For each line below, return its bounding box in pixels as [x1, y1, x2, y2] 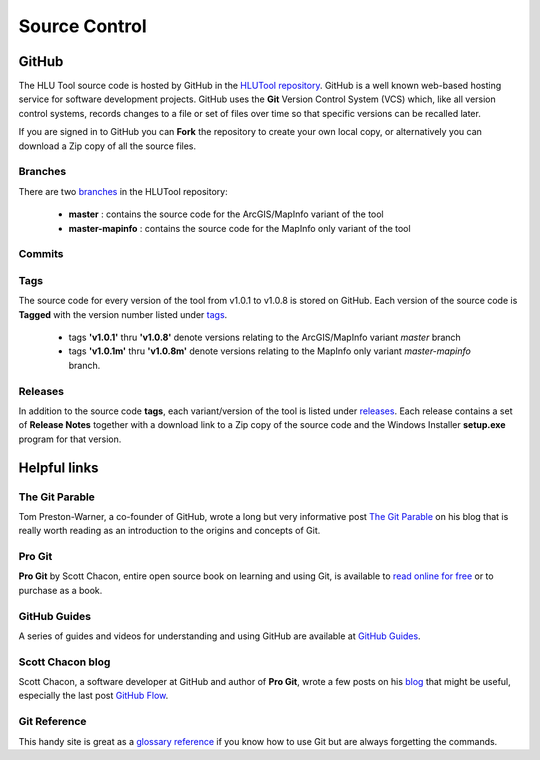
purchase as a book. [18, 584, 103, 596]
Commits [18, 247, 64, 261]
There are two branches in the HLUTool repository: [18, 185, 229, 197]
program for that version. [18, 433, 122, 445]
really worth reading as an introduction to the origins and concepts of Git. [18, 525, 321, 537]
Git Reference [18, 715, 87, 729]
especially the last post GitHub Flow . [18, 690, 169, 702]
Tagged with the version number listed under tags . [18, 308, 228, 320]
